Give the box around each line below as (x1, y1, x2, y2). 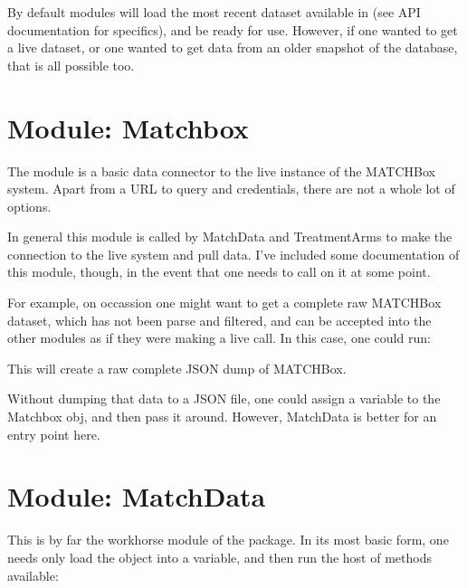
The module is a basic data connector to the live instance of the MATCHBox (7, 161, 435, 180)
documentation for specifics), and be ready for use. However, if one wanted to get (7, 20, 458, 39)
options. (7, 196, 52, 215)
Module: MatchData (7, 478, 266, 515)
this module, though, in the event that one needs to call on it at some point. (7, 262, 431, 281)
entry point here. (7, 424, 100, 443)
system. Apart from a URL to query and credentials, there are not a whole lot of (7, 179, 455, 198)
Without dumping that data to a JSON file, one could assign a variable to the (7, 389, 441, 408)
